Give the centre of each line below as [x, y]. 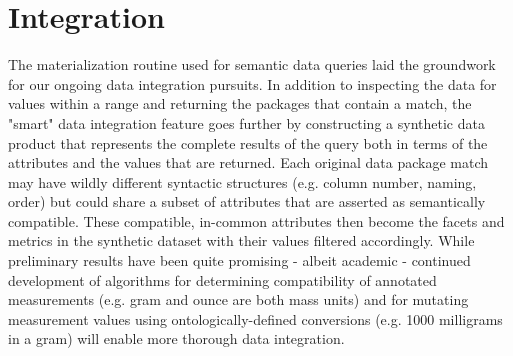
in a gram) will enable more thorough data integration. [176, 338]
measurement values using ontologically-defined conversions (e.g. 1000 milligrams [255, 318]
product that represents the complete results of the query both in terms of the [248, 142]
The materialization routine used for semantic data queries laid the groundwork [252, 64]
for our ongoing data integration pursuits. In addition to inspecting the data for [252, 83]
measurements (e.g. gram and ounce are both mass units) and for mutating [238, 299]
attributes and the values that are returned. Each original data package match [248, 162]
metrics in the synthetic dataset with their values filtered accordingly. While [241, 240]
